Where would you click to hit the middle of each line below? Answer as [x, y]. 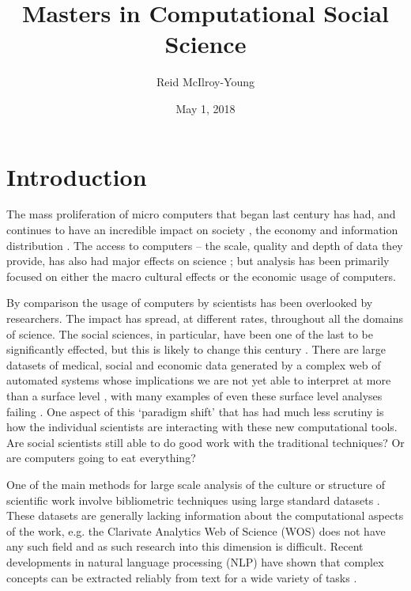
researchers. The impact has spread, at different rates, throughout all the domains [205, 318]
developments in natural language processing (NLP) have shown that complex [195, 561]
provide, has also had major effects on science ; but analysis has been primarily [198, 261]
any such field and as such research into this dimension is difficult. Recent [185, 546]
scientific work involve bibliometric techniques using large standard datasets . [193, 500]
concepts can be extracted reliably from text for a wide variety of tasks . [182, 577]
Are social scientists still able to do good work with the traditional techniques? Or [205, 442]
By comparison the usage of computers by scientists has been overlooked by [190, 303]
